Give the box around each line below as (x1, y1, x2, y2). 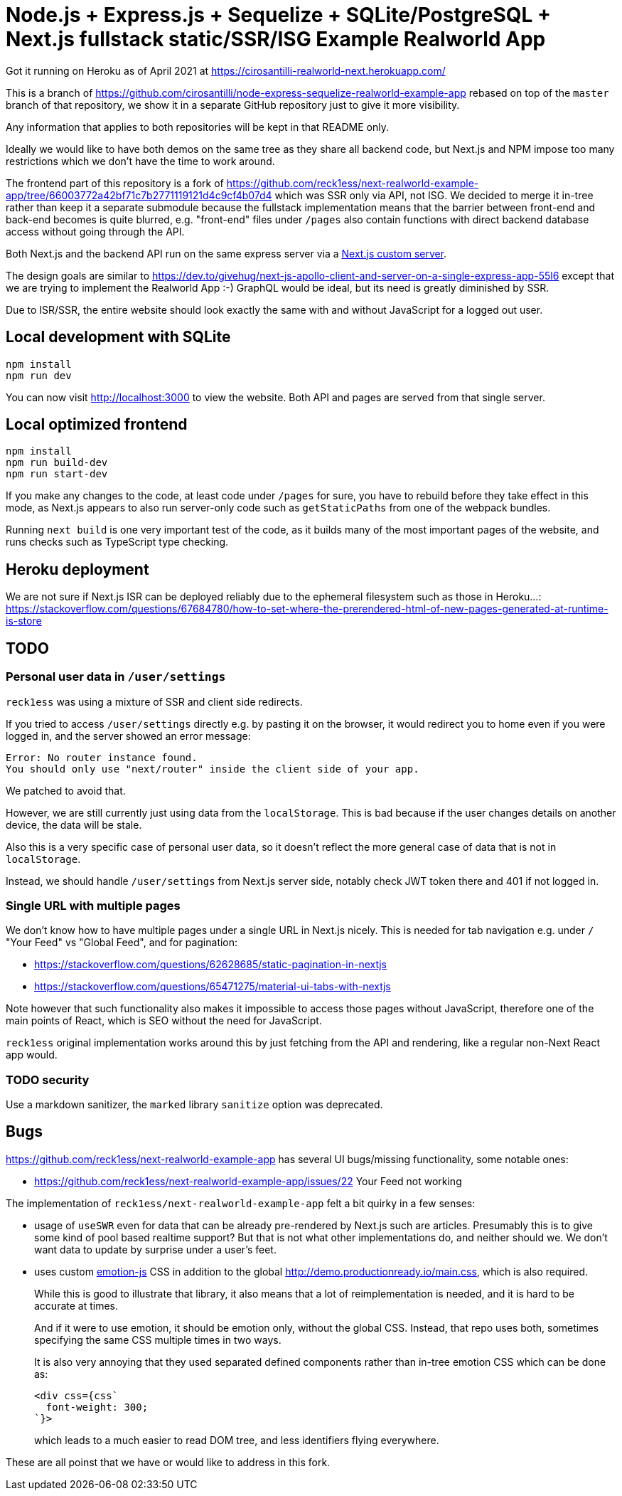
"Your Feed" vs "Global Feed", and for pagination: (6, 936, 238, 949)
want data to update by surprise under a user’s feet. (34, 1243, 277, 1256)
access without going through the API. (6, 225, 185, 238)
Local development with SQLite (6, 328, 231, 346)
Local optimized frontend (6, 415, 188, 434)
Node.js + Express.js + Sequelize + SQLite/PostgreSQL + (6, 3, 552, 27)
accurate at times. (34, 1299, 119, 1312)
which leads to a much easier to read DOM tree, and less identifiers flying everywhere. (34, 1433, 439, 1446)
